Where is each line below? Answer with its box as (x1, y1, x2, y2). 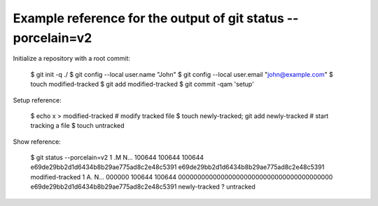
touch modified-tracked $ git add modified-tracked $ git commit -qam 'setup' (30, 80, 255, 89)
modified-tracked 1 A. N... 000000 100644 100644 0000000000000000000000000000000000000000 (30, 172, 333, 181)
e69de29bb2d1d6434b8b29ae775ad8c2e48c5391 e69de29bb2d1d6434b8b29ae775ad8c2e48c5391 (30, 163, 325, 171)
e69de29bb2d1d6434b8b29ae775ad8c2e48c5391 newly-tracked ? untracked (30, 182, 255, 191)
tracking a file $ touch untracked (30, 122, 125, 130)
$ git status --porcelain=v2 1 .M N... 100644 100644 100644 (30, 154, 204, 162)
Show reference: (13, 137, 61, 146)
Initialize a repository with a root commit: (13, 54, 131, 63)
